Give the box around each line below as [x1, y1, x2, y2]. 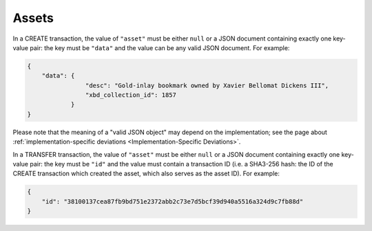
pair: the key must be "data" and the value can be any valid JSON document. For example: [30, 43, 290, 52]
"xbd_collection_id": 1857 [85, 91, 177, 99]
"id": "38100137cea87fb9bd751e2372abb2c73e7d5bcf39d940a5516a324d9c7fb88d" [41, 197, 304, 206]
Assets [12, 10, 54, 25]
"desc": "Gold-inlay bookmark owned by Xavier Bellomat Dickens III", [85, 81, 329, 89]
